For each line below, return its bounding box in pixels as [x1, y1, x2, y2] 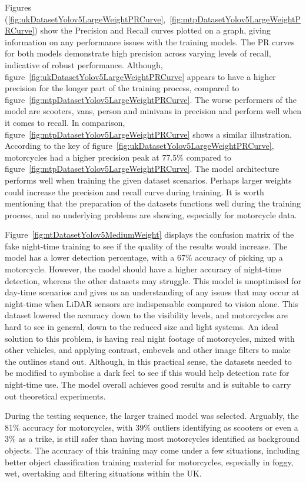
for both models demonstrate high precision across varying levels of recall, [5, 47, 271, 59]
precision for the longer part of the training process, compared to [5, 82, 240, 94]
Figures [5, 1, 32, 13]
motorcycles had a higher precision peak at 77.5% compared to [5, 151, 231, 163]
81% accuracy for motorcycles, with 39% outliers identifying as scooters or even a [5, 421, 298, 433]
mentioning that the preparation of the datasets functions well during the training [5, 197, 301, 209]
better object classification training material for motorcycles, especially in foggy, [5, 455, 294, 468]
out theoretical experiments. [5, 389, 106, 402]
